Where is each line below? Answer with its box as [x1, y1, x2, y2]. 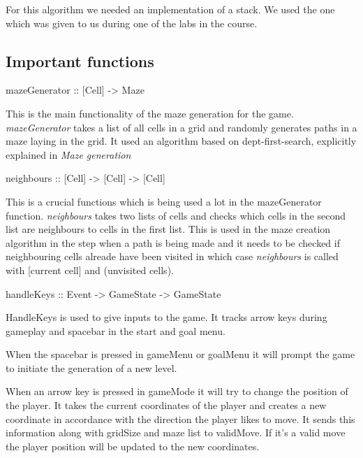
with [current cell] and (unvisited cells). [6, 262, 174, 277]
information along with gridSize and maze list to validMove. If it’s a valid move [6, 425, 346, 440]
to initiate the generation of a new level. [6, 360, 177, 375]
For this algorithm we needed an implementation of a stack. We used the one [6, 2, 335, 16]
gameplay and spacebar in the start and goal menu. [6, 323, 225, 338]
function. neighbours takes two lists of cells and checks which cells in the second [6, 208, 346, 222]
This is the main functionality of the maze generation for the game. [6, 106, 294, 120]
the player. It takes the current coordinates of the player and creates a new [6, 398, 327, 413]
